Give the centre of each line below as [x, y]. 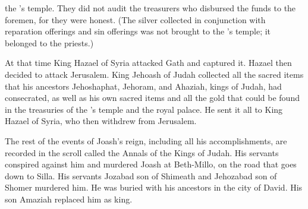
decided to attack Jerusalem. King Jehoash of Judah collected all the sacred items [154, 74]
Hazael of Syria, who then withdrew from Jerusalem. [101, 121]
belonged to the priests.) [49, 42]
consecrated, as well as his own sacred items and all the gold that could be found [152, 98]
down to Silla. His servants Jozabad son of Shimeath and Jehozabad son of [141, 175]
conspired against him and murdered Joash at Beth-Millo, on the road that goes [151, 164]
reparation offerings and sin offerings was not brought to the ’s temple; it [138, 31]
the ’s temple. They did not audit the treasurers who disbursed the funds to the [150, 8]
